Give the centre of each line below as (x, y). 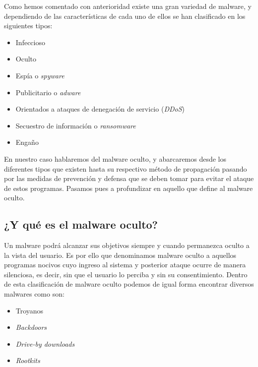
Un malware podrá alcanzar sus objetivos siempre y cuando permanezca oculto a (127, 245)
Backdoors (31, 327)
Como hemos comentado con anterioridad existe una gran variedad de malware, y (128, 6)
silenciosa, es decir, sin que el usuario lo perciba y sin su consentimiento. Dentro (126, 274)
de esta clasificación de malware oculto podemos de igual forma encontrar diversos (129, 284)
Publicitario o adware (48, 92)
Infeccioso (30, 42)
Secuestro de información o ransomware (76, 125)
